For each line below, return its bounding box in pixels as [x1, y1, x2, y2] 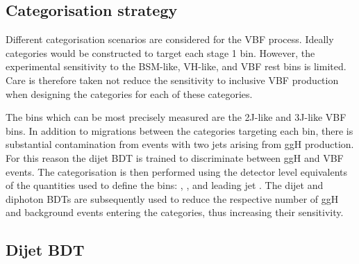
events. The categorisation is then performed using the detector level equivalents [6, 164, 348, 179]
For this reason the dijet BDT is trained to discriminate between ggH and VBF [6, 150, 344, 165]
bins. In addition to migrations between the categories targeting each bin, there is [6, 123, 353, 138]
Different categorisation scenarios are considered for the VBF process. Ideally [6, 32, 334, 47]
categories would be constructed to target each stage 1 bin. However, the [6, 45, 315, 60]
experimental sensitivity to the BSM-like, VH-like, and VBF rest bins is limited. [6, 59, 347, 74]
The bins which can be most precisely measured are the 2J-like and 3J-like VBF [6, 110, 347, 124]
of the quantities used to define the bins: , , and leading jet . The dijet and [6, 178, 324, 192]
